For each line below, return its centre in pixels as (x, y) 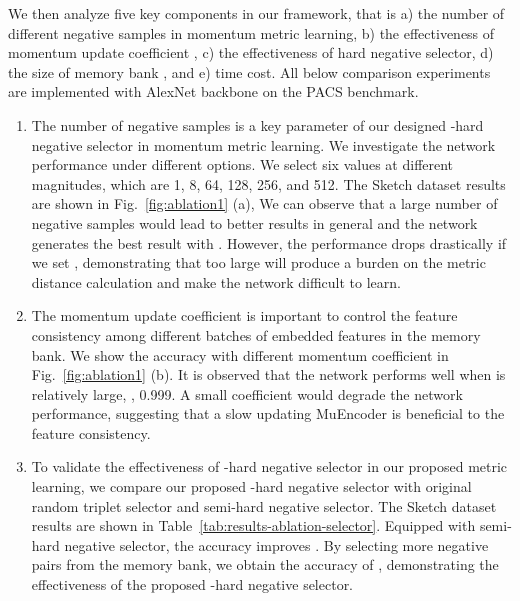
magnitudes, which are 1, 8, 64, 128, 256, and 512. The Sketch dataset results (268, 183)
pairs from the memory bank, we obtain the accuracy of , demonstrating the (265, 564)
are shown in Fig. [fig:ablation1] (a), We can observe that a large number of (264, 203)
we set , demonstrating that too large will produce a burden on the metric (258, 262)
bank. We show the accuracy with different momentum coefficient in (240, 354)
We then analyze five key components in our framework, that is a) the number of (256, 13)
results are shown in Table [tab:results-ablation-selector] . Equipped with (253, 525)
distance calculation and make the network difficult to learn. (216, 281)
